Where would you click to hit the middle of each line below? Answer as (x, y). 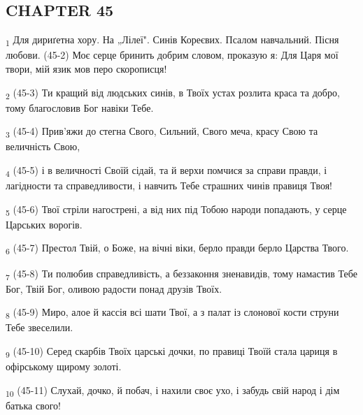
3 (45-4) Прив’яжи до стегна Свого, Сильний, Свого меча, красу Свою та (162, 132)
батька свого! (33, 405)
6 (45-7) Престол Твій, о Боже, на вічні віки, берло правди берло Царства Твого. (177, 249)
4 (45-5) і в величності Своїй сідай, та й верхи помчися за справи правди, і (166, 170)
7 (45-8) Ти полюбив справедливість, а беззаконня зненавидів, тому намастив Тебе (181, 274)
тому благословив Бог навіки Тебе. (80, 107)
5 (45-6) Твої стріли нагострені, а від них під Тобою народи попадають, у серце (176, 210)
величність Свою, (43, 146)
